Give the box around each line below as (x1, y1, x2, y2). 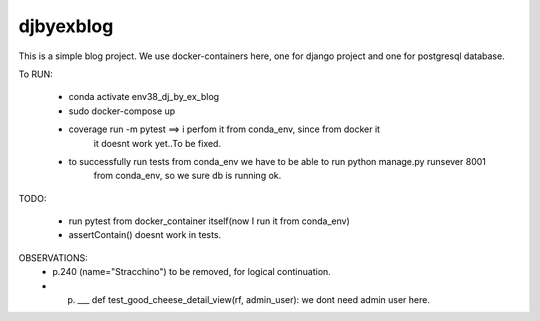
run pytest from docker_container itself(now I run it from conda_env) (68, 215, 350, 227)
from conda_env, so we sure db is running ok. (93, 170, 282, 182)
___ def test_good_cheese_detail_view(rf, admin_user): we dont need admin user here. (77, 294, 430, 306)
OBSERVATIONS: (18, 251, 89, 264)
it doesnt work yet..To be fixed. (93, 137, 222, 149)
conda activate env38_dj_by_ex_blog (68, 91, 220, 103)
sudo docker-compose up (68, 105, 176, 117)
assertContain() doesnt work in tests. (68, 229, 222, 241)
